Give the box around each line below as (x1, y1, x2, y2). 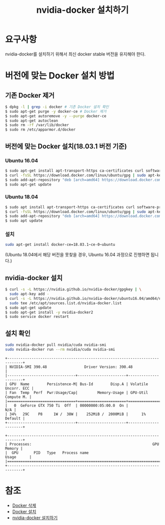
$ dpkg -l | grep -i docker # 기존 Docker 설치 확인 (5, 104, 109, 109)
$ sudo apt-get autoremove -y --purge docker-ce (5, 113, 107, 118)
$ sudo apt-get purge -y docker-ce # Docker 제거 (5, 109, 107, 114)
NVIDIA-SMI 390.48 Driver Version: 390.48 (9, 364, 133, 369)
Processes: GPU (9, 442, 160, 446)
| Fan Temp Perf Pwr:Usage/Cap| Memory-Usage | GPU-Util (5, 390, 148, 395)
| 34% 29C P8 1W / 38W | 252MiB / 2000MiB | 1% (5, 412, 146, 417)
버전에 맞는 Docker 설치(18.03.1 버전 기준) (5, 142, 127, 150)
